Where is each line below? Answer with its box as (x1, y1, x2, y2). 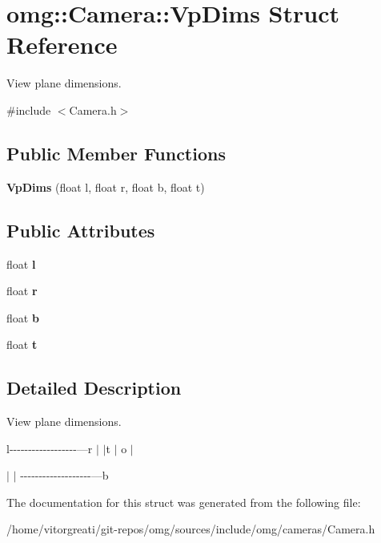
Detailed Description (6, 375, 182, 400)
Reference (6, 28, 118, 61)
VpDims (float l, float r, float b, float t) (6, 178, 205, 195)
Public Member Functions (6, 140, 226, 165)
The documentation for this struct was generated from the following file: (6, 493, 361, 510)
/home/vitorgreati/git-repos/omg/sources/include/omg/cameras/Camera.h (6, 521, 375, 537)
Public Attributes (6, 217, 155, 242)
